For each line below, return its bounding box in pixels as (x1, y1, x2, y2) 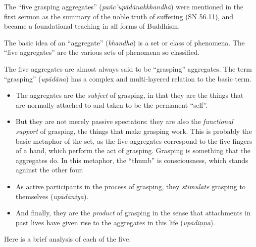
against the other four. (15, 165, 84, 175)
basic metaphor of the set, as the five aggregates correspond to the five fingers (15, 135, 253, 146)
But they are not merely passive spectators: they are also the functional (15, 116, 233, 126)
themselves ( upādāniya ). (15, 191, 89, 201)
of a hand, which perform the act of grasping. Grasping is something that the (15, 145, 251, 156)
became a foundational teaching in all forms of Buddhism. (4, 21, 180, 31)
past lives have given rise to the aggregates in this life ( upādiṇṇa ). (15, 217, 215, 227)
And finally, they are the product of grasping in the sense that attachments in (15, 207, 251, 218)
